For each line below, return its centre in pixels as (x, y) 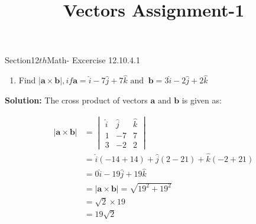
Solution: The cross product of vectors (76, 100)
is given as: (202, 100)
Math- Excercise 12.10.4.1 (93, 60)
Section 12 (22, 60)
